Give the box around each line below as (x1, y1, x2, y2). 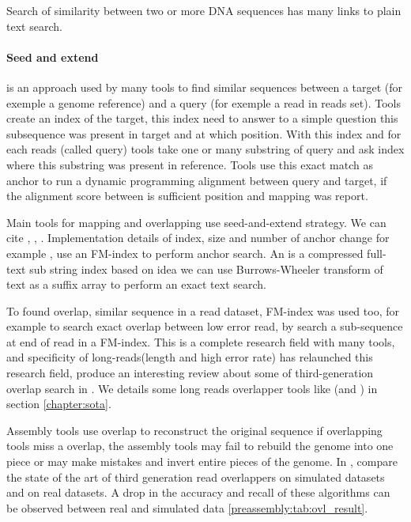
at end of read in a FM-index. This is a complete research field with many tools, (6, 333, 395, 350)
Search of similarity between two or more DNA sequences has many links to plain (6, 2, 402, 18)
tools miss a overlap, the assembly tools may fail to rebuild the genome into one (6, 437, 394, 454)
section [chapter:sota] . (6, 395, 111, 412)
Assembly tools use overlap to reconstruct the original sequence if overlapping (6, 422, 383, 438)
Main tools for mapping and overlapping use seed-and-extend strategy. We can (6, 214, 386, 230)
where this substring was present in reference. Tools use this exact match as (6, 156, 373, 172)
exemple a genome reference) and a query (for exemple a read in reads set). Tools (6, 94, 401, 111)
